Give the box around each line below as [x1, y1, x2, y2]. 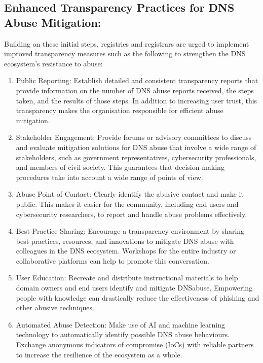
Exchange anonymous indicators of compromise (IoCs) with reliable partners [16, 339, 254, 350]
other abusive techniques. [16, 302, 94, 313]
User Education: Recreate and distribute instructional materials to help [16, 272, 238, 283]
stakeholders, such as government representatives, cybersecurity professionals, [16, 152, 256, 162]
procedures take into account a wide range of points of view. [16, 171, 203, 182]
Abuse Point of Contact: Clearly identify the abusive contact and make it [16, 189, 244, 199]
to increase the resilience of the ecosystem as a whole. [16, 349, 182, 359]
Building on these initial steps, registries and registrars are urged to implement [4, 38, 249, 49]
